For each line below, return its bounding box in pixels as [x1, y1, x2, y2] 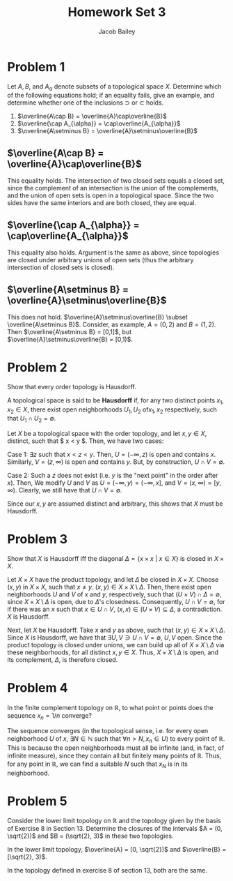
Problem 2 [7, 360, 67, 375]
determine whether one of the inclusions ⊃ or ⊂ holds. [7, 98, 164, 107]
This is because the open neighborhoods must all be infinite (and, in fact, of [7, 744, 225, 752]
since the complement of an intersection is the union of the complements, [7, 184, 219, 193]
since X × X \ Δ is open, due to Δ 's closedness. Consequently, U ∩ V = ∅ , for [7, 598, 225, 606]
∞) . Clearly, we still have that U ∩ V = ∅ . [7, 486, 122, 495]
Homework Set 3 [67, 4, 166, 20]
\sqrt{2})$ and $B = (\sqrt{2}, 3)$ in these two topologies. [7, 831, 174, 841]
